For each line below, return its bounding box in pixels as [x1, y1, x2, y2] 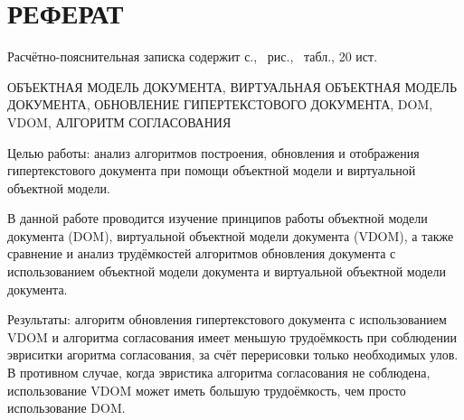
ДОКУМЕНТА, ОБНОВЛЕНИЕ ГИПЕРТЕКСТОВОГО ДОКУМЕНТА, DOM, [7, 95, 433, 114]
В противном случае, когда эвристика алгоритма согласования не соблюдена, [7, 363, 431, 382]
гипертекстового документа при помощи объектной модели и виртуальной [7, 161, 416, 180]
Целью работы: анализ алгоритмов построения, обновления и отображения [7, 143, 420, 162]
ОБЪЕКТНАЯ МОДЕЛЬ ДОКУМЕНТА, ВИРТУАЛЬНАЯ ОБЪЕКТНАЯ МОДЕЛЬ [7, 77, 457, 96]
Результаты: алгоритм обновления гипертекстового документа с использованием [7, 310, 447, 329]
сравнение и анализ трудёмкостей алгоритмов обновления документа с [7, 244, 396, 263]
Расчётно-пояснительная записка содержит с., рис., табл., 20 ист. [7, 47, 378, 66]
